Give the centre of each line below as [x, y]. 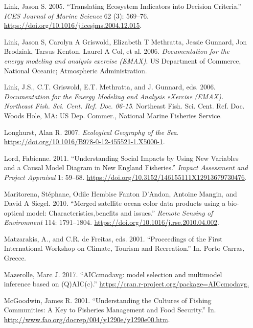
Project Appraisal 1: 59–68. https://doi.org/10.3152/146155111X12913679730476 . [125, 177]
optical [14, 212]
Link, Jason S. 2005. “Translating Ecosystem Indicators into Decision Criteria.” [123, 6]
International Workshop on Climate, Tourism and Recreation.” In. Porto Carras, [124, 248]
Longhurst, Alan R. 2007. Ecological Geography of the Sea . [91, 132]
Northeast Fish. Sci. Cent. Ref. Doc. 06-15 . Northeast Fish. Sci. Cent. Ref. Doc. [124, 106]
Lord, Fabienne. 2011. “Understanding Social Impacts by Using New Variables [121, 158]
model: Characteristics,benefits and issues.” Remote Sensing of [119, 212]
